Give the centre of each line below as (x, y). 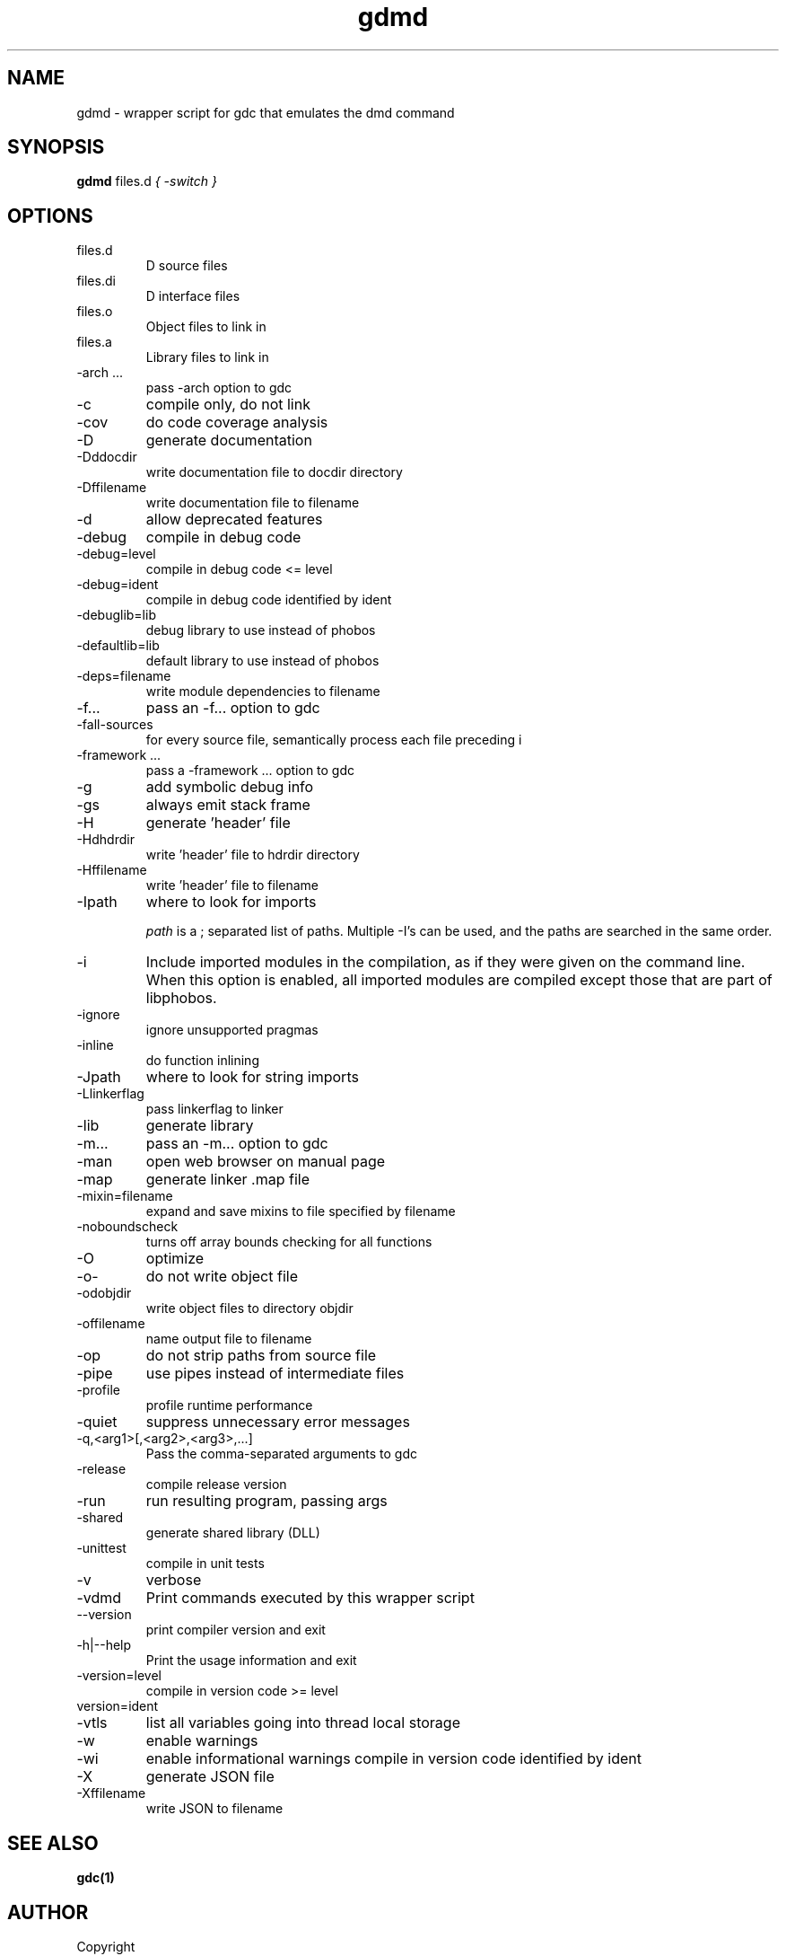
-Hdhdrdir (105, 840)
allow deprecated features (234, 520)
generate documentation (229, 441)
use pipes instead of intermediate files (275, 1374)
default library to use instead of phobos (262, 661)
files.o (95, 312)
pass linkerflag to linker (214, 1109)
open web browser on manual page (266, 1162)
